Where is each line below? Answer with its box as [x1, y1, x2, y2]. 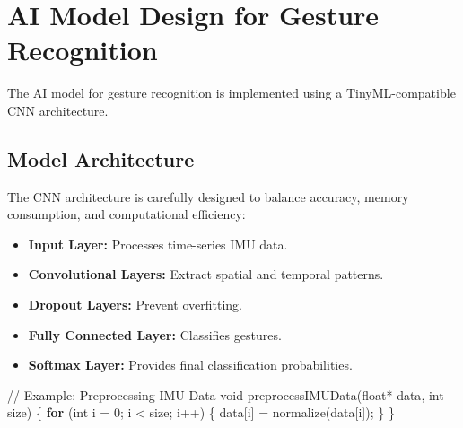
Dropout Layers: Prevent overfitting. [28, 295, 242, 314]
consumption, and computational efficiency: [7, 205, 246, 223]
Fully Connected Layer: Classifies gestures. [28, 325, 282, 344]
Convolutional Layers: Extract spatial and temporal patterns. [28, 265, 384, 284]
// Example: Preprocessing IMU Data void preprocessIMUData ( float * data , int [7, 385, 444, 404]
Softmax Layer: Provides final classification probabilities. [28, 355, 353, 374]
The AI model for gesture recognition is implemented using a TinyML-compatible [7, 83, 456, 102]
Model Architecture [7, 144, 195, 172]
